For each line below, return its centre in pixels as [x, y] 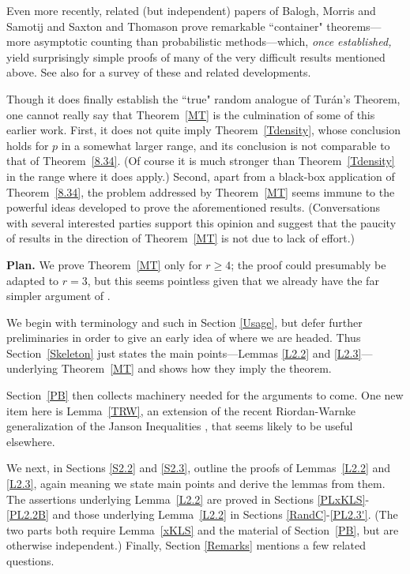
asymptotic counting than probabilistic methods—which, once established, [213, 41]
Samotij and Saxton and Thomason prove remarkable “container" [165, 26]
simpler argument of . [58, 296]
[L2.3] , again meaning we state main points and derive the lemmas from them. [196, 484]
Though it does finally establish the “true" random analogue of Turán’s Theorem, [203, 98]
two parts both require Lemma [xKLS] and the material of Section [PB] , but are [203, 529]
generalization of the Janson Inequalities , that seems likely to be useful [180, 426]
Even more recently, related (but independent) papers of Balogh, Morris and [191, 10]
